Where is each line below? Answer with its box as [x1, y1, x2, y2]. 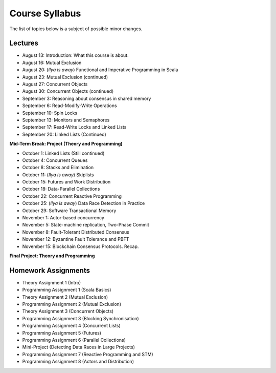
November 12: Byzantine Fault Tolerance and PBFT [22, 236, 129, 242]
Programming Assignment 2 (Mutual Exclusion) [22, 301, 122, 307]
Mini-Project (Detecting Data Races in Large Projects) [22, 344, 135, 350]
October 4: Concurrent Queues [22, 157, 88, 163]
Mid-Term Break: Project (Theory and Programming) [9, 141, 123, 147]
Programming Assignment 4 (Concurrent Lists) [22, 323, 121, 329]
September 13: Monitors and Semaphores [22, 117, 110, 123]
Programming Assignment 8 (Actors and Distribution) [22, 359, 134, 365]
